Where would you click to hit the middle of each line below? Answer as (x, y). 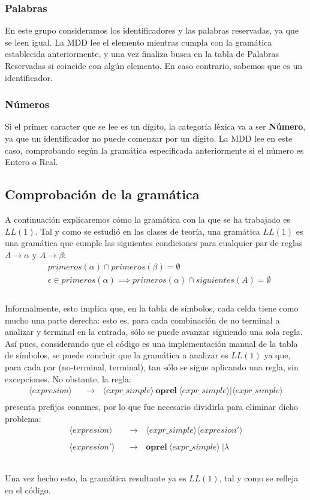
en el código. (28, 489)
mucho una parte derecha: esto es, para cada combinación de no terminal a (142, 320)
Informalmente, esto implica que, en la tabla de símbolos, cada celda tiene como (152, 308)
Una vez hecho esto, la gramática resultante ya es (96, 478)
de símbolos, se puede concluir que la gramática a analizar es (117, 355)
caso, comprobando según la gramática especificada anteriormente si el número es (154, 150)
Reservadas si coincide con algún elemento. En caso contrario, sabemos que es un (154, 65)
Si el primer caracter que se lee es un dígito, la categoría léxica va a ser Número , (155, 126)
